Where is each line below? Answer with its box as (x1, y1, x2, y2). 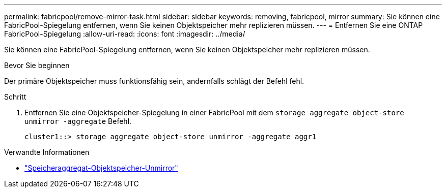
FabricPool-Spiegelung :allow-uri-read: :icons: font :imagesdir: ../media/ (4, 29, 245, 38)
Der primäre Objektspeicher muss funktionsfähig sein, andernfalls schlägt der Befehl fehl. (4, 77, 304, 85)
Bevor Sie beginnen (4, 61, 70, 70)
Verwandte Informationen (4, 148, 90, 156)
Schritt (4, 92, 26, 101)
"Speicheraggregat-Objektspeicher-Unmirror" (24, 164, 178, 172)
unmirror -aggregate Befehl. (24, 117, 132, 125)
